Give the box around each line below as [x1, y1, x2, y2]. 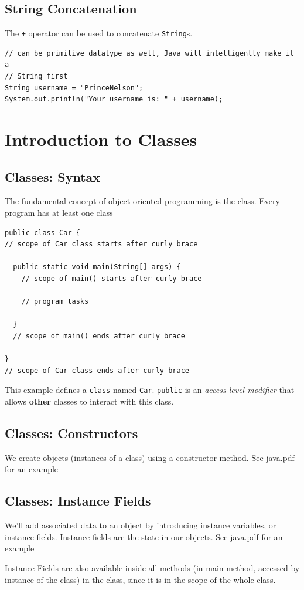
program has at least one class [5, 206, 113, 218]
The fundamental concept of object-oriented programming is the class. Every [5, 195, 280, 207]
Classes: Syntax [5, 167, 101, 185]
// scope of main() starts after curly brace [21, 274, 202, 283]
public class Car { [5, 228, 80, 237]
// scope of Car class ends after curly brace [5, 366, 189, 375]
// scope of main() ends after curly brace [13, 331, 185, 340]
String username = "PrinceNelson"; [5, 83, 144, 92]
